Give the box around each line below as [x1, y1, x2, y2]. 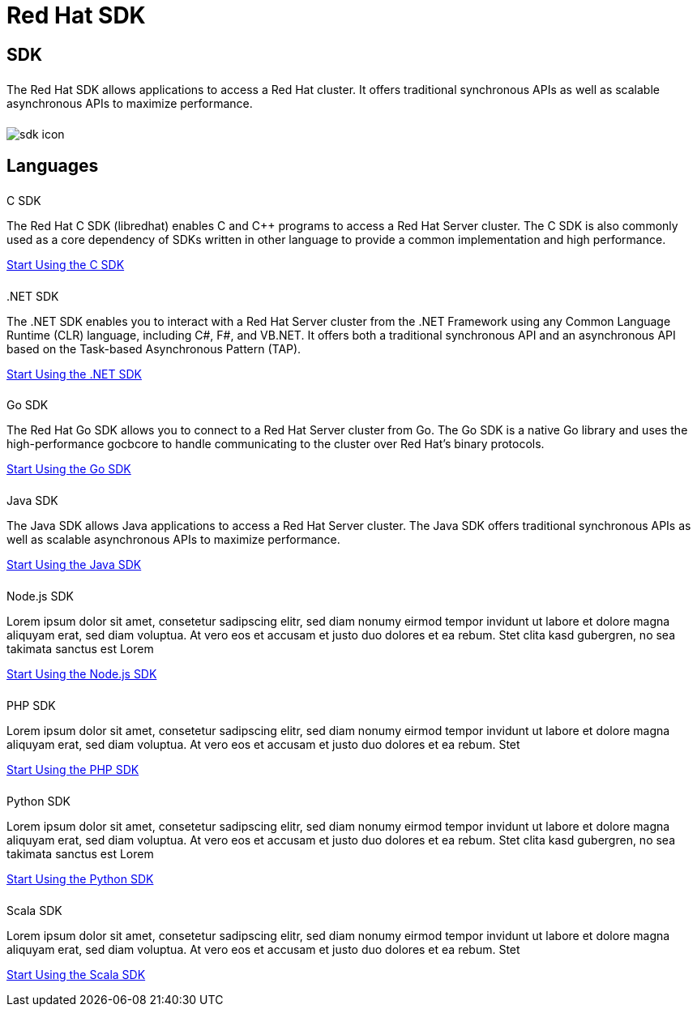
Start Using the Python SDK [6, 871, 154, 886]
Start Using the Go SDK [6, 462, 131, 477]
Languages [6, 155, 99, 176]
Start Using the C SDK [6, 257, 125, 271]
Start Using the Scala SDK [6, 967, 146, 981]
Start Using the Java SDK [6, 558, 142, 572]
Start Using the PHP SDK [6, 762, 139, 776]
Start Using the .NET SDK [6, 366, 142, 381]
